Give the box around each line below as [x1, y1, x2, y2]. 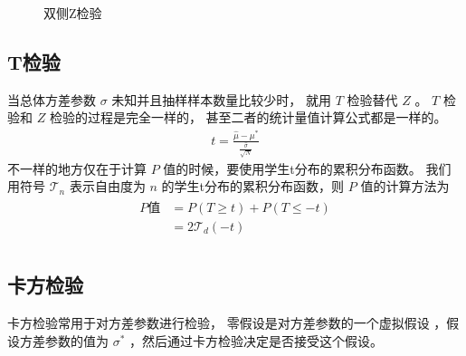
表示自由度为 [69, 177, 146, 196]
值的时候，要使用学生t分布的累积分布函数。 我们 [163, 159, 452, 178]
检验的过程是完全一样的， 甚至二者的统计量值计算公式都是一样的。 [49, 108, 447, 127]
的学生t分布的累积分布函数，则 [161, 177, 345, 196]
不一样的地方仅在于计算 [7, 159, 147, 178]
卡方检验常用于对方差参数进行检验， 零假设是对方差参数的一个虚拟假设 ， [7, 313, 447, 332]
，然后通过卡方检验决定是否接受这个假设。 [129, 331, 384, 350]
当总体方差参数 [7, 90, 96, 109]
